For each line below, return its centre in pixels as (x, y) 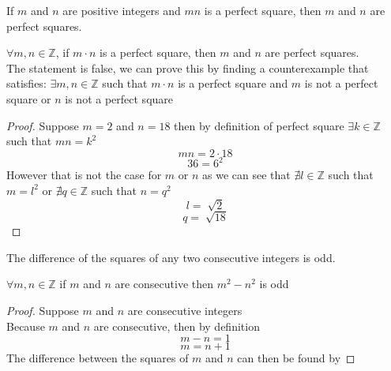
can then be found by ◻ (296, 358)
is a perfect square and (233, 83)
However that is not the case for (84, 175)
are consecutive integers (185, 310)
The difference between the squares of (98, 358)
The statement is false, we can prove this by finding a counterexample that (188, 67)
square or (29, 98)
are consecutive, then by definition (177, 326)
